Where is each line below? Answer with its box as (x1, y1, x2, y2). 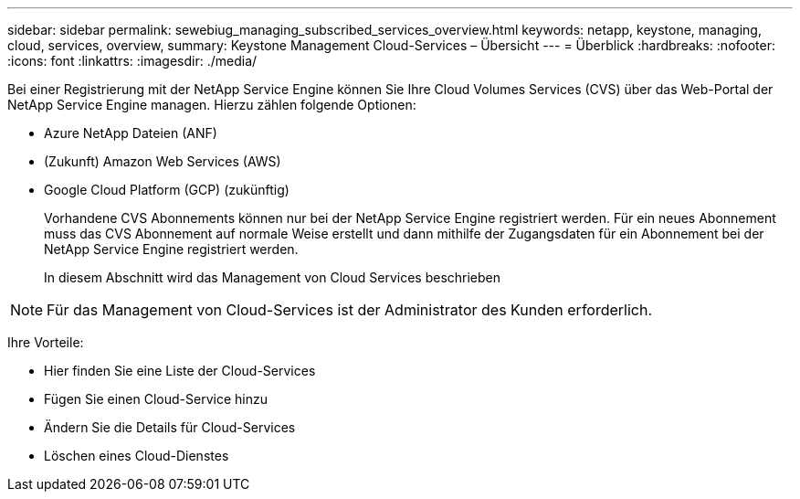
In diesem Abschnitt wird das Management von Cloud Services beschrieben (44, 270, 501, 285)
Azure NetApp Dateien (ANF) (44, 125, 217, 141)
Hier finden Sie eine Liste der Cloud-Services (44, 363, 316, 378)
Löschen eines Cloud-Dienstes (44, 448, 229, 463)
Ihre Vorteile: (7, 334, 84, 350)
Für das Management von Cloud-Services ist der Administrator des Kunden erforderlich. (47, 301, 653, 319)
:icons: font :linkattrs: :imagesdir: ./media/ (7, 53, 258, 69)
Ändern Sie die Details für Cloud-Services (44, 419, 296, 435)
